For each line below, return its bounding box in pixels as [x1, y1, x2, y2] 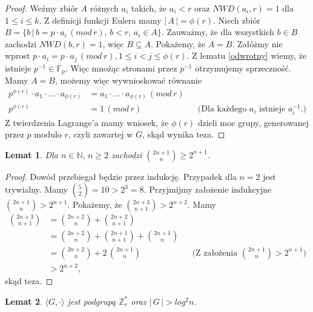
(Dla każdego [197, 105, 247, 114]
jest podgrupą [67, 294, 116, 307]
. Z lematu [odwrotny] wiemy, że [186, 49, 307, 62]
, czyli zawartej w [68, 128, 133, 141]
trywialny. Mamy [5, 183, 68, 196]
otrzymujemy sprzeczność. [195, 61, 291, 74]
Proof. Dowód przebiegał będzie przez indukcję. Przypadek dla [5, 170, 237, 182]
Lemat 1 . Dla [5, 148, 58, 161]
